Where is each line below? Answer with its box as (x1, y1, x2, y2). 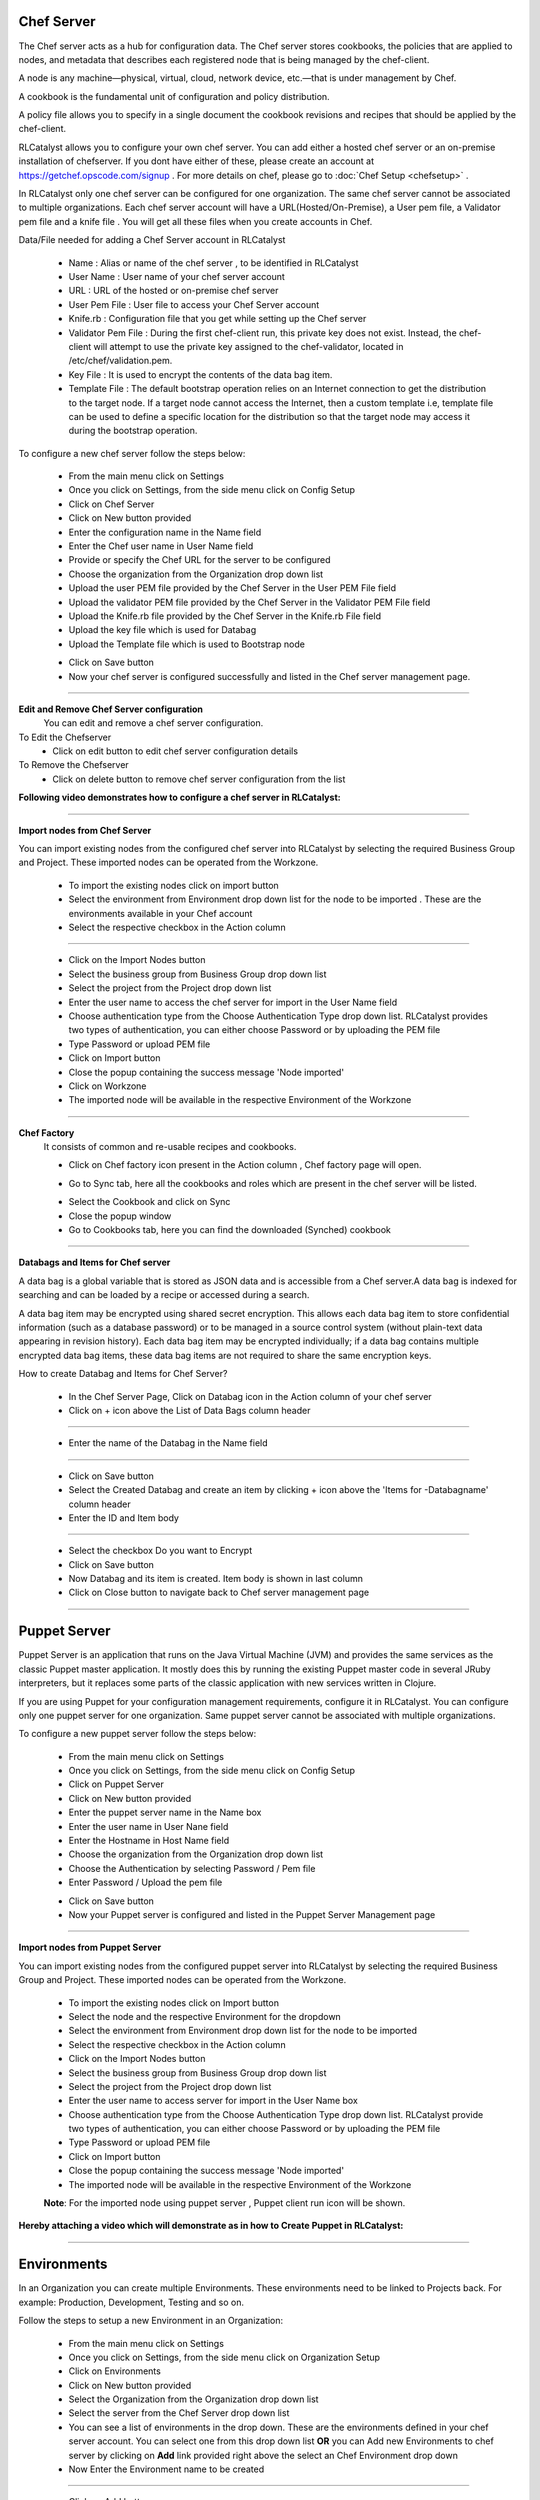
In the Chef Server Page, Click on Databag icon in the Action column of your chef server (68, 1390, 432, 1402)
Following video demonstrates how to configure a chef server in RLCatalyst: (18, 791, 341, 804)
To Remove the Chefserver (18, 759, 129, 771)
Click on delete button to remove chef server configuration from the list (52, 773, 346, 785)
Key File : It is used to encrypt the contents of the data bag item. (68, 368, 333, 380)
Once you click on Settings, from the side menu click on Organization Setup (68, 2351, 380, 2363)
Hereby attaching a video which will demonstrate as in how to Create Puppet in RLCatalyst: (18, 2220, 404, 2232)
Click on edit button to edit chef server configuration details (52, 745, 299, 757)
